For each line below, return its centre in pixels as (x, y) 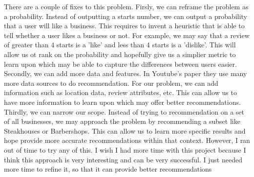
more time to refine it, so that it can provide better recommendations (108, 169)
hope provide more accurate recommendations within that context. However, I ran (127, 140)
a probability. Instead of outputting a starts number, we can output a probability (126, 16)
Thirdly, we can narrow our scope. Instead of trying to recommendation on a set (124, 111)
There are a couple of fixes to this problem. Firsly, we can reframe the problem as (126, 6)
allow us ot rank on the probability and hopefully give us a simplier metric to (120, 54)
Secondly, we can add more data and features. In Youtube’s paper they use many (126, 73)
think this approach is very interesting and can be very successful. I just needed (123, 159)
